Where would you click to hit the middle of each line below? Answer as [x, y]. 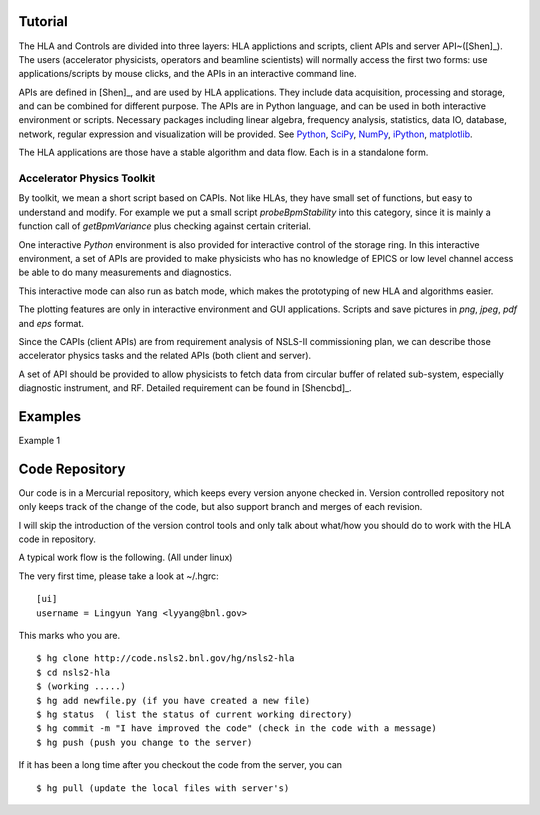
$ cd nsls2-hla [73, 672]
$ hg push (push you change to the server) [144, 742]
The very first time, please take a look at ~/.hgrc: [118, 576]
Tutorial [43, 21]
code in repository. [57, 539]
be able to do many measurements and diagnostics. [125, 272]
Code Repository [72, 468]
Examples [50, 416]
